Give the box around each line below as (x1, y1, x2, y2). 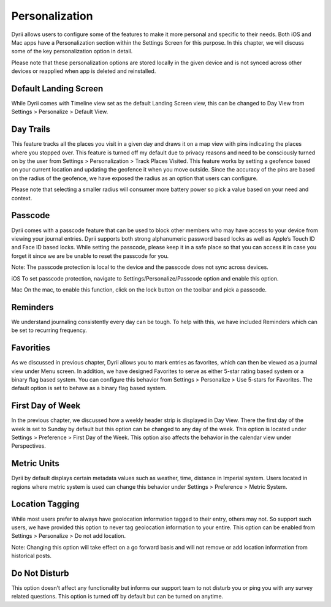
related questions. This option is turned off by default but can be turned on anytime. (11, 593, 224, 600)
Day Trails (11, 124, 51, 135)
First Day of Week (11, 401, 81, 411)
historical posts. (11, 552, 52, 560)
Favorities (11, 343, 50, 353)
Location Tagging (11, 499, 80, 510)
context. (11, 194, 32, 202)
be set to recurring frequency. (11, 326, 87, 334)
